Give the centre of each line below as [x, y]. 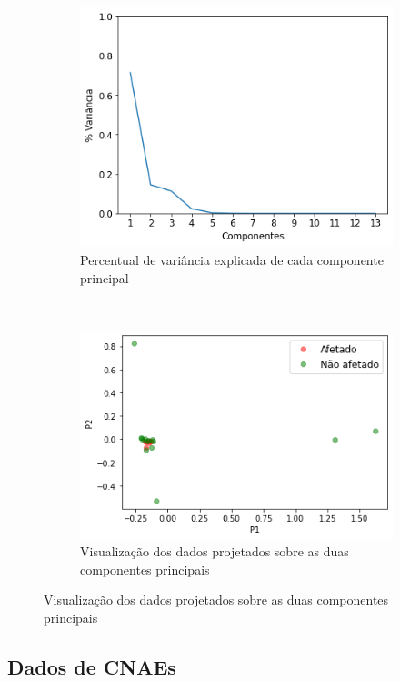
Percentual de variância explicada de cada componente [232, 259]
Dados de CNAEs [92, 666]
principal [105, 277]
